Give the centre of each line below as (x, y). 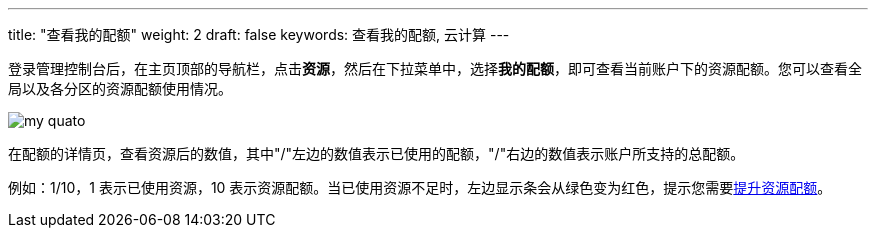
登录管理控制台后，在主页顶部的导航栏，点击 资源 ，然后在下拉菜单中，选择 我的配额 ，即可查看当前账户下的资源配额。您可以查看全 (435, 68)
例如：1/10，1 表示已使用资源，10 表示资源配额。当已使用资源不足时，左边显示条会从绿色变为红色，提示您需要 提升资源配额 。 (420, 187)
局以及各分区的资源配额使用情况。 (120, 88)
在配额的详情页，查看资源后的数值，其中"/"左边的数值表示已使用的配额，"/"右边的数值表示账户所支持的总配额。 (376, 153)
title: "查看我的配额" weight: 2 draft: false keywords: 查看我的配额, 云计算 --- (259, 34)
